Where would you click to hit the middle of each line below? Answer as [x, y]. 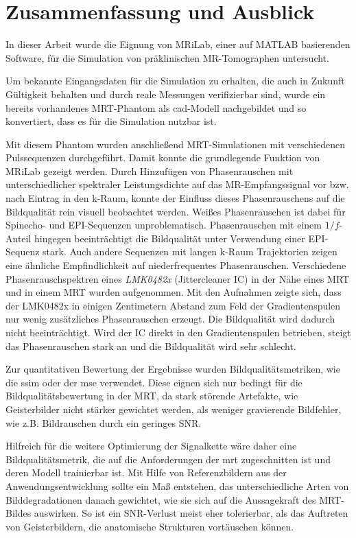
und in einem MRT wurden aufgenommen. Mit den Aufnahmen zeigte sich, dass [174, 292]
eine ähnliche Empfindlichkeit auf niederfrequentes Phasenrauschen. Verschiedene [176, 265]
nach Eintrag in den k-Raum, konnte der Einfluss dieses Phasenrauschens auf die [175, 198]
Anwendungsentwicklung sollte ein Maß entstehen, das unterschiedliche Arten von [177, 486]
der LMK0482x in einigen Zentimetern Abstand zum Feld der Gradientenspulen [173, 305]
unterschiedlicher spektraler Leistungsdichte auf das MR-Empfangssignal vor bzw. [177, 184]
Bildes [19, 513]
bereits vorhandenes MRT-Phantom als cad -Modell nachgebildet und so [156, 107]
